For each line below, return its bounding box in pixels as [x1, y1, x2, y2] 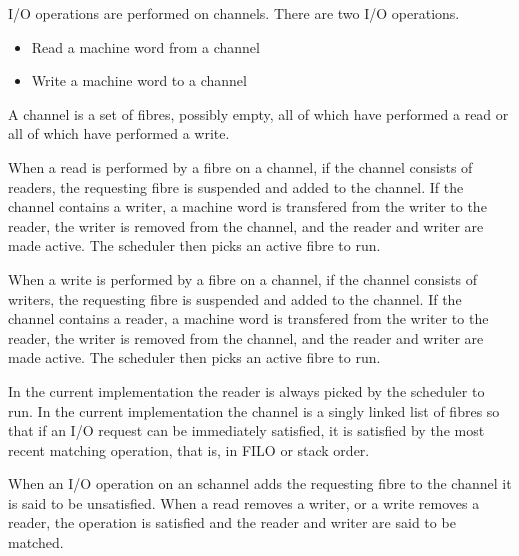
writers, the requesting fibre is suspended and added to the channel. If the [8, 288, 462, 309]
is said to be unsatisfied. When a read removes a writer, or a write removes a [8, 492, 480, 513]
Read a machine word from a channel [31, 36, 260, 57]
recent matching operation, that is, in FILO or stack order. [8, 439, 370, 460]
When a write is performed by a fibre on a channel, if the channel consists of [8, 268, 478, 289]
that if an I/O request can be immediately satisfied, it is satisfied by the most [8, 420, 485, 441]
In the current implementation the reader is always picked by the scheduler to [8, 380, 485, 401]
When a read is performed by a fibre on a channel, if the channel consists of [8, 156, 473, 177]
